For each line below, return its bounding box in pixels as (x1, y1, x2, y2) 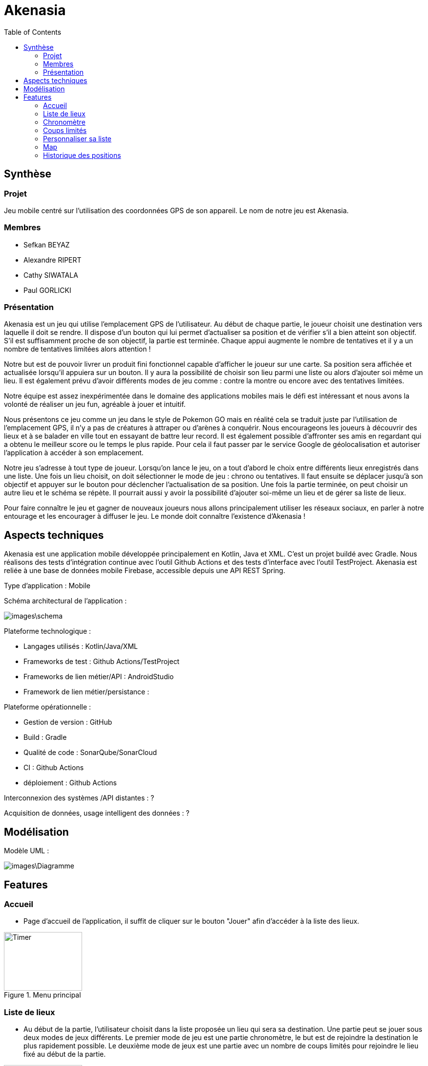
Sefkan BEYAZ (23, 240, 70, 249)
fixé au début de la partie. (23, 1050, 106, 1059)
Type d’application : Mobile (4, 581, 91, 590)
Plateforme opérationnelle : (4, 703, 91, 711)
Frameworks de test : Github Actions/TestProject (23, 657, 180, 666)
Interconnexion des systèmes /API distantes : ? (4, 794, 154, 802)
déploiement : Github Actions (23, 778, 117, 787)
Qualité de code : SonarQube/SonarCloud (23, 748, 157, 757)
